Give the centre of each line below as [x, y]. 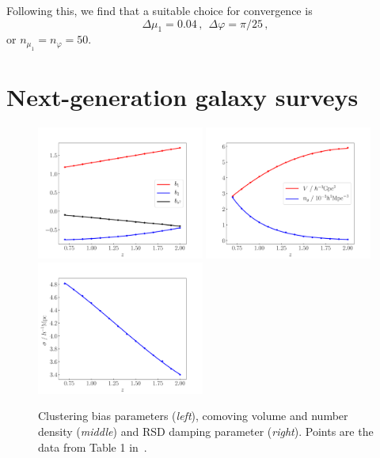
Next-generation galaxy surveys [182, 96]
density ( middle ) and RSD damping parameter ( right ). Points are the [206, 432]
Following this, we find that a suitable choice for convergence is [160, 10]
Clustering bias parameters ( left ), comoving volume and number [193, 416]
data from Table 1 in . [93, 447]
